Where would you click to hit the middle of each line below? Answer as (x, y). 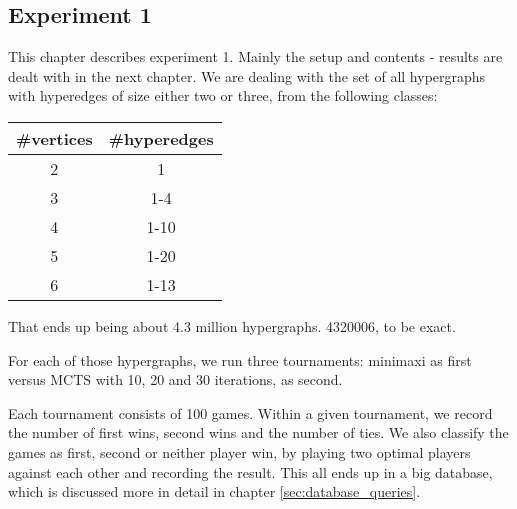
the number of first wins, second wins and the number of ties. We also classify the (258, 432)
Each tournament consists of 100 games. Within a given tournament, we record (250, 412)
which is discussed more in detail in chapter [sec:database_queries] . (214, 491)
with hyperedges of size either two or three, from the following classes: (223, 95)
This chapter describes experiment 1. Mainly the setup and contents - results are (255, 56)
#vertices (54, 138)
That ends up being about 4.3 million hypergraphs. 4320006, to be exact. (232, 325)
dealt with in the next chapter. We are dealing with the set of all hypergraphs (247, 75)
